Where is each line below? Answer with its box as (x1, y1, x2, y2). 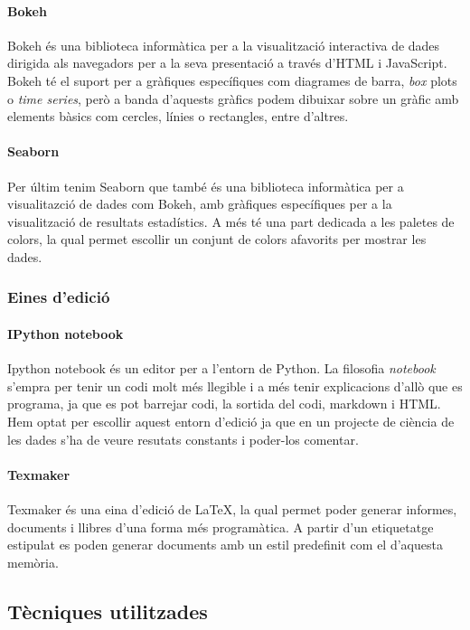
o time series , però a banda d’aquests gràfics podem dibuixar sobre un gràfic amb (7, 89, 459, 108)
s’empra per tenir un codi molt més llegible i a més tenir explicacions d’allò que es (7, 376, 463, 395)
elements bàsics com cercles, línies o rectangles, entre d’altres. (7, 107, 349, 126)
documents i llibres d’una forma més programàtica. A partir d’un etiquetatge (7, 517, 434, 536)
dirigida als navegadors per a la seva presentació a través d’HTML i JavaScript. (7, 53, 447, 72)
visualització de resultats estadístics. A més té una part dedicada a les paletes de (7, 212, 455, 230)
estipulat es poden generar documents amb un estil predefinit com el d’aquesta (7, 535, 443, 554)
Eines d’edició (7, 286, 110, 308)
